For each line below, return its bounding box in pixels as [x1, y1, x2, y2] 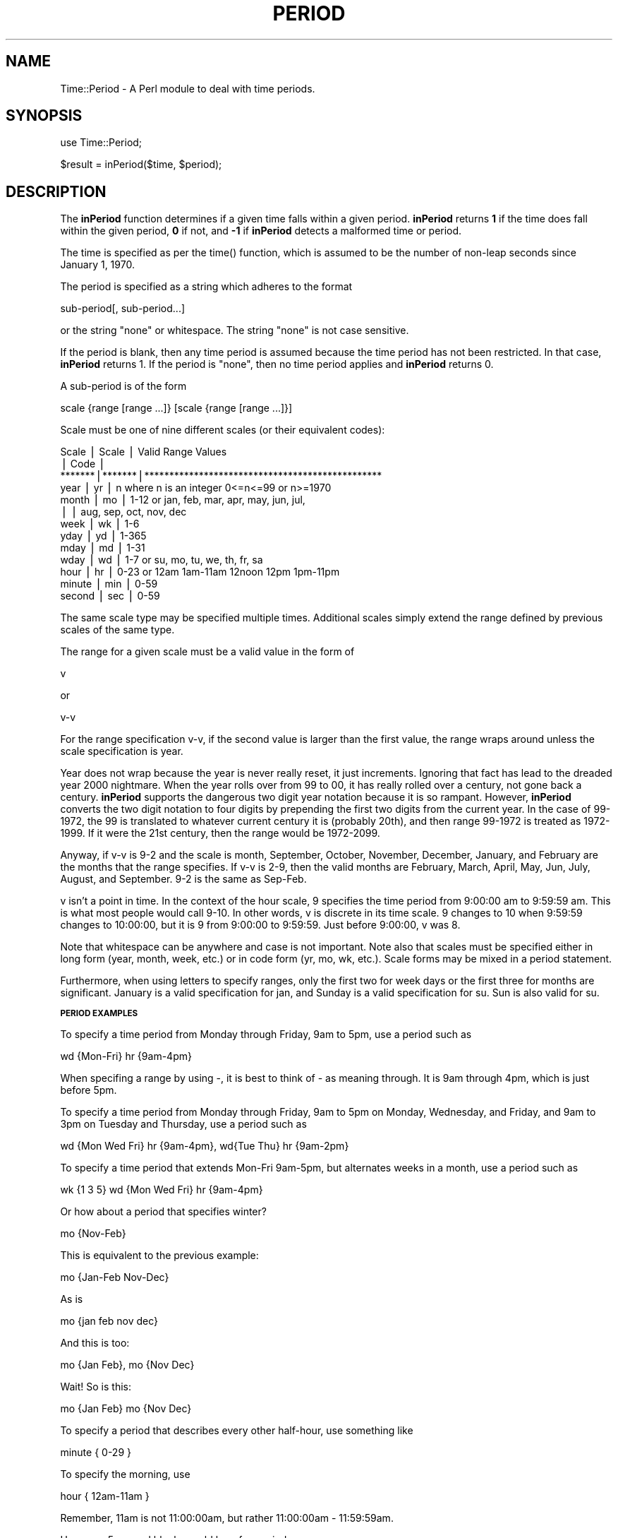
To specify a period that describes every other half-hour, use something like [60, 1424, 413, 1437]
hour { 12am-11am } [60, 1490, 150, 1503]
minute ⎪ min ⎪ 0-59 [60, 578, 158, 590]
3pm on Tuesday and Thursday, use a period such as [60, 1118, 307, 1131]
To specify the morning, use [60, 1468, 190, 1481]
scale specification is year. [60, 745, 183, 758]
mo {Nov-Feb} [60, 1227, 126, 1240]
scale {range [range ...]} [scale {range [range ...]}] [60, 402, 293, 415]
